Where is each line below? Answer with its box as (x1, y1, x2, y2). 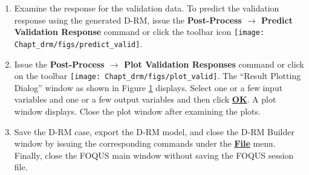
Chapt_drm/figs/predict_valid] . (14, 37, 143, 49)
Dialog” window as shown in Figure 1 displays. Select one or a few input (14, 81, 283, 94)
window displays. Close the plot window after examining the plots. (14, 104, 261, 117)
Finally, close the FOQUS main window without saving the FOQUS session (14, 148, 294, 161)
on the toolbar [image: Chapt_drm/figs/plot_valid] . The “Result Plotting (14, 69, 301, 82)
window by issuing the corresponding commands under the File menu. (14, 137, 276, 150)
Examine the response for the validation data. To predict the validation (14, 2, 279, 14)
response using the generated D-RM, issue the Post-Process (14, 13, 242, 26)
